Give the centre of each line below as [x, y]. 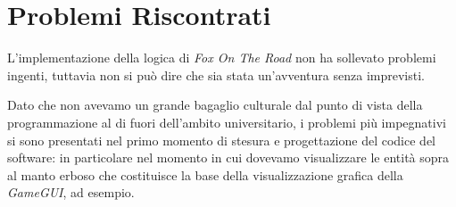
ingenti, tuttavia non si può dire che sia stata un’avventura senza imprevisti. [216, 75]
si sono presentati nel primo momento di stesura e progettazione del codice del [221, 140]
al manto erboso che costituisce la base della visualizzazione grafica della [205, 174]
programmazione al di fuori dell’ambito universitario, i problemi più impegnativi [227, 122]
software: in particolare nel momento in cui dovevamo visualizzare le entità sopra [228, 157]
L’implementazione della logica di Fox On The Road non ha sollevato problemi [222, 58]
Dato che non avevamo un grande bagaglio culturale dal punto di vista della [215, 105]
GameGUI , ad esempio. [71, 192]
